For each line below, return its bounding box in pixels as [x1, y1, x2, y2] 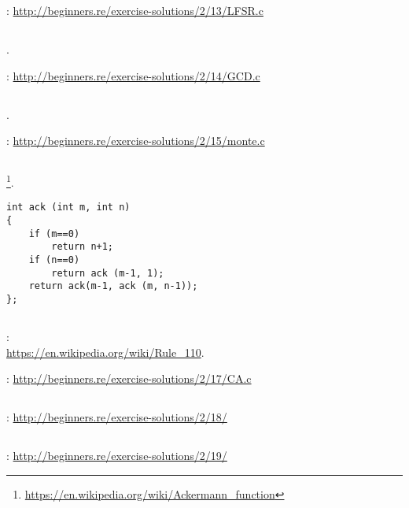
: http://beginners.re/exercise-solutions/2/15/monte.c [6, 132, 265, 149]
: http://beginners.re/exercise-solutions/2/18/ [6, 409, 227, 425]
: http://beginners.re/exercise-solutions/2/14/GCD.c [6, 67, 260, 83]
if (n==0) [28, 254, 80, 266]
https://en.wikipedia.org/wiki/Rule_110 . [6, 343, 204, 360]
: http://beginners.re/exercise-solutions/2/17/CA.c [6, 370, 252, 387]
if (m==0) [28, 228, 80, 239]
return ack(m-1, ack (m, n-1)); [28, 280, 198, 292]
